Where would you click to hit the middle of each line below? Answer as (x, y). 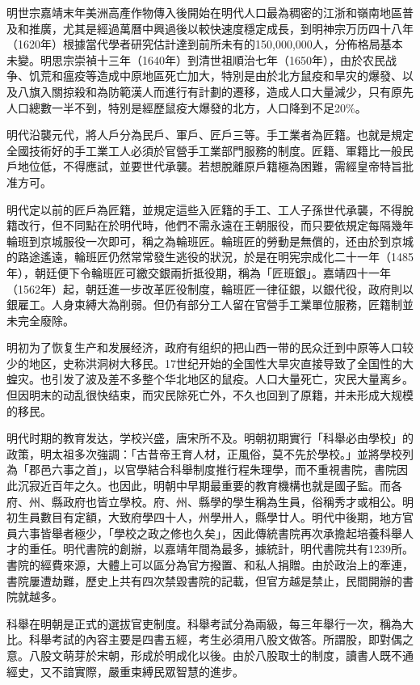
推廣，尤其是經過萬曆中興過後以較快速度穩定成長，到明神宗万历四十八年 (221, 28)
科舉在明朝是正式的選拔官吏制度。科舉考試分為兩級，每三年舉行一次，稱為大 (210, 623)
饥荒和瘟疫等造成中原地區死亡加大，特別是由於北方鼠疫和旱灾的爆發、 (215, 76)
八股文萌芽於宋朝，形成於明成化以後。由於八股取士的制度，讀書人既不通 (221, 655)
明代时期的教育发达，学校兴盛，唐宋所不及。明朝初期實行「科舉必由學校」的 (210, 438)
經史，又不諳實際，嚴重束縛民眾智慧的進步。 (125, 671)
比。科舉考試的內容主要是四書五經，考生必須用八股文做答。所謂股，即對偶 (204, 639)
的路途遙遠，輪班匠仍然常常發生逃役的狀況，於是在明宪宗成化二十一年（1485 (210, 257)
